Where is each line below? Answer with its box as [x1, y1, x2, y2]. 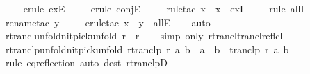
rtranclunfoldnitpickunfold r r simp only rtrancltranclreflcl [5, 28, 283, 43]
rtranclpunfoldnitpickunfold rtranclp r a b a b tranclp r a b [5, 41, 289, 56]
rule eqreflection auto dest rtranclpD [5, 55, 168, 70]
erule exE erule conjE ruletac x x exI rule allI [23, 1, 304, 15]
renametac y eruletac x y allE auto [5, 15, 211, 29]
